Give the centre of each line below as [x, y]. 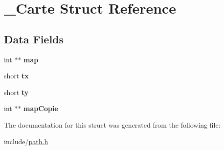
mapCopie [41, 108]
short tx [16, 76]
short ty [16, 92]
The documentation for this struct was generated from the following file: [112, 124]
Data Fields [34, 39]
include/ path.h [26, 141]
